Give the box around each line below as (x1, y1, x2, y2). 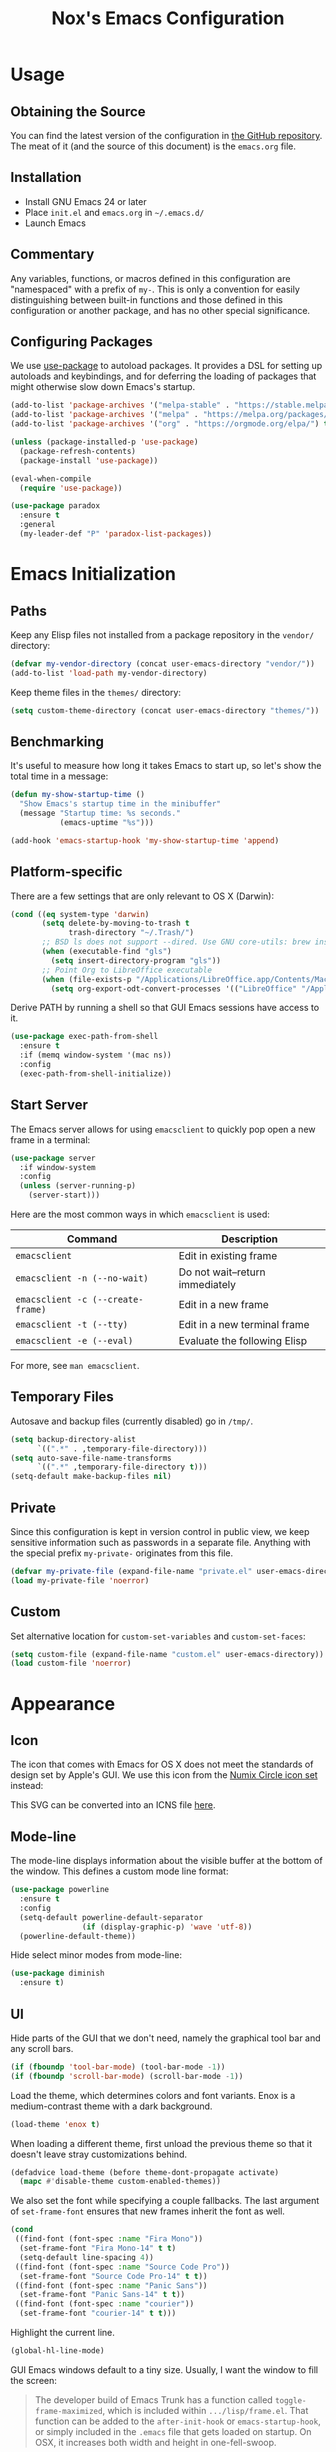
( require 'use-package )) (19, 483, 123, 493)
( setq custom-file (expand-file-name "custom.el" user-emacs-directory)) (10, 1649, 325, 1659)
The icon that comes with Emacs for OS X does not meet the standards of (10, 1758, 314, 1771)
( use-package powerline (10, 1885, 110, 1895)
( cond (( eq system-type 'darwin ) (10, 909, 150, 919)
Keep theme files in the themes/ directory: (10, 686, 182, 698)
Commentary (10, 246, 95, 263)
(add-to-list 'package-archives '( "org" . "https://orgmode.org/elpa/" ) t (10, 419, 329, 429)
